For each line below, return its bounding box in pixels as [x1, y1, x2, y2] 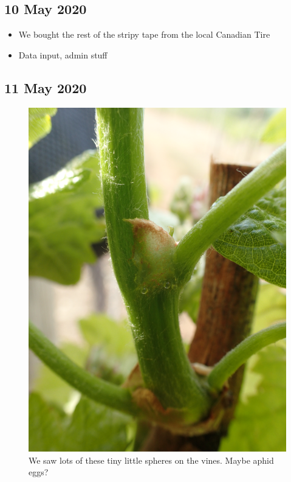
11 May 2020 [4, 78, 87, 97]
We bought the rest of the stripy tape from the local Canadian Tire [18, 28, 270, 41]
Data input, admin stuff [18, 48, 108, 61]
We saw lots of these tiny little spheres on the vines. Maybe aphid [29, 453, 274, 466]
